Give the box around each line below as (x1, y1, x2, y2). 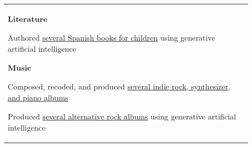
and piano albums (8, 92, 68, 103)
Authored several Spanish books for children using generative (8, 32, 215, 43)
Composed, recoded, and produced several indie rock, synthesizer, (8, 81, 231, 92)
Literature (8, 13, 47, 24)
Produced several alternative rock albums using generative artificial (8, 111, 236, 122)
